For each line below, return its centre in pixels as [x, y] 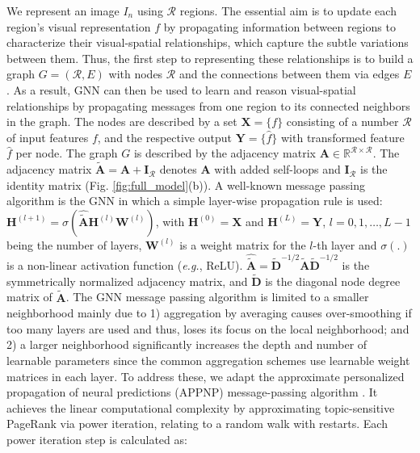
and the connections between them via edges [289, 74]
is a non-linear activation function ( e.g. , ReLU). [125, 264]
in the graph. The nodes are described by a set [122, 122]
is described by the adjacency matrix [225, 153]
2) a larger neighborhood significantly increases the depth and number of [187, 344]
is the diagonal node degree [333, 281]
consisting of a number [342, 122]
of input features [48, 137]
